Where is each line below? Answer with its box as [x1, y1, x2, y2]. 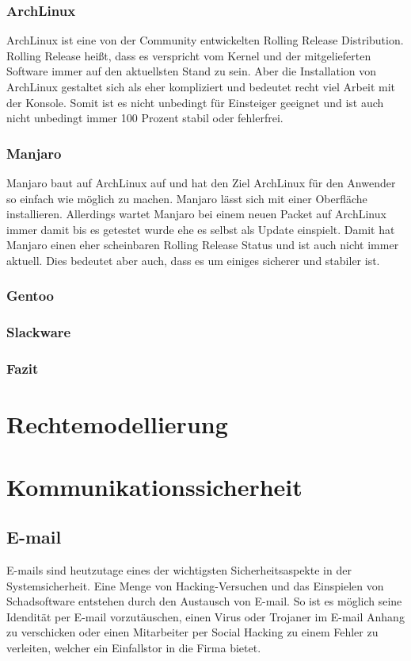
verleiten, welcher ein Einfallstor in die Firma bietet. [6, 640, 261, 656]
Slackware [6, 322, 71, 342]
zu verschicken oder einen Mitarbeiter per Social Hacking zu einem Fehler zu [6, 624, 379, 640]
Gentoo [6, 286, 54, 306]
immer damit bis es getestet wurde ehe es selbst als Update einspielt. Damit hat [6, 221, 395, 237]
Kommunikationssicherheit [6, 470, 303, 502]
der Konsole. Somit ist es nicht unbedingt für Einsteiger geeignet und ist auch [6, 94, 384, 110]
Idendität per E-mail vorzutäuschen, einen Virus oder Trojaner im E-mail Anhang [6, 608, 405, 624]
